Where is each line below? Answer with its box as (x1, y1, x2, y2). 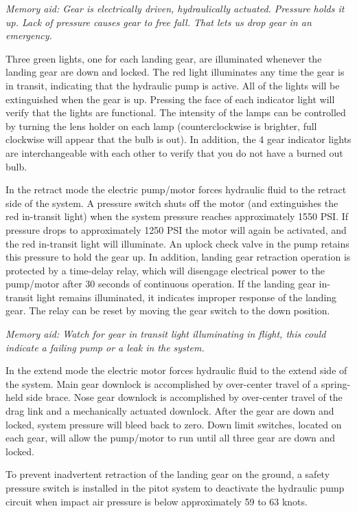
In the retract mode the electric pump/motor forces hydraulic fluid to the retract (5, 182, 347, 197)
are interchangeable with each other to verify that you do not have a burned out (5, 145, 343, 160)
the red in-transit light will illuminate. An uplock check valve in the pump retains (5, 236, 349, 250)
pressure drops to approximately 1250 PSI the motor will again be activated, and (5, 222, 347, 237)
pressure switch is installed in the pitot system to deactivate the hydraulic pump (5, 481, 345, 494)
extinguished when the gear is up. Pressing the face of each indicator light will (5, 91, 335, 106)
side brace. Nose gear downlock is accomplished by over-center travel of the (26, 390, 343, 404)
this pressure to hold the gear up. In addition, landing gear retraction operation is (5, 250, 351, 264)
